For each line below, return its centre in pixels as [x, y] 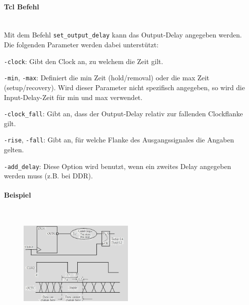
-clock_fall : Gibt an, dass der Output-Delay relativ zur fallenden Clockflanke [124, 114]
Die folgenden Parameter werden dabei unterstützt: [81, 45]
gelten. [14, 150]
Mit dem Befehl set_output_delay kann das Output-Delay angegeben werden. [123, 35]
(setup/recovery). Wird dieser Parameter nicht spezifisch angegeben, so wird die [124, 87]
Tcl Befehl [22, 6]
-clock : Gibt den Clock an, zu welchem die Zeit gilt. [84, 61]
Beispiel [17, 195]
